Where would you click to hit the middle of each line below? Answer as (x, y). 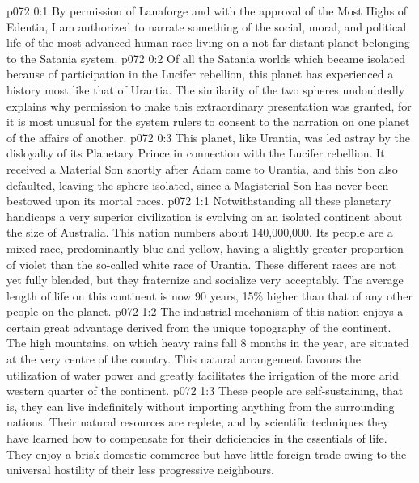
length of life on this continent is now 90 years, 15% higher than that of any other (210, 295)
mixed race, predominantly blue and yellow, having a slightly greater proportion (205, 248)
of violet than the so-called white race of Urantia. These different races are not (201, 264)
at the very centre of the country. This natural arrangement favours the (184, 359)
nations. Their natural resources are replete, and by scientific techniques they (198, 422)
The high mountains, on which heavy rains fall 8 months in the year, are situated (208, 343)
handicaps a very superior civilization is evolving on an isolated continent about (205, 216)
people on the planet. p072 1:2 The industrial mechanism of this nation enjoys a (205, 311)
